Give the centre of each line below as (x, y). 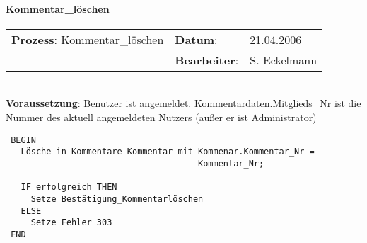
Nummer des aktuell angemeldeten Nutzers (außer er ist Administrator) (161, 117)
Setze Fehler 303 (71, 223)
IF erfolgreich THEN (69, 187)
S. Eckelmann (284, 60)
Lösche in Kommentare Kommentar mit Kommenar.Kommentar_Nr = (168, 152)
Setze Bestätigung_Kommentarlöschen (117, 199)
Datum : (196, 39)
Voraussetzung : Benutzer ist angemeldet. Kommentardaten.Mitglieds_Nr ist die (183, 103)
